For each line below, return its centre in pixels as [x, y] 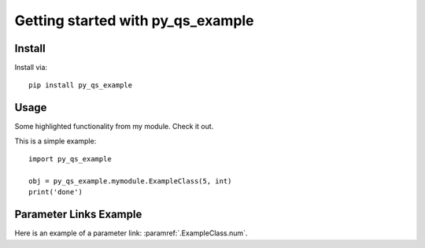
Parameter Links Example [78, 215]
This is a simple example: [55, 141]
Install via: [31, 68]
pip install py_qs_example [81, 85]
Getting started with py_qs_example [135, 20]
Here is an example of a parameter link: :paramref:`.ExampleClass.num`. [131, 233]
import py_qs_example [70, 159]
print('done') [55, 192]
